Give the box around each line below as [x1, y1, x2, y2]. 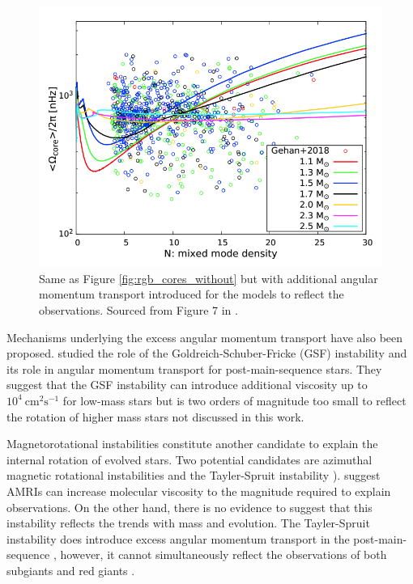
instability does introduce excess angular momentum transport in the [6, 530, 350, 547]
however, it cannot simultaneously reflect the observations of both [60, 546, 387, 563]
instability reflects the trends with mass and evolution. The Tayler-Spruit [6, 514, 370, 531]
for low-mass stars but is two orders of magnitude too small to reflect [62, 391, 407, 408]
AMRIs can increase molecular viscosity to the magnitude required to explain [6, 482, 391, 499]
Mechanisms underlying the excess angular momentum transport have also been [6, 328, 403, 345]
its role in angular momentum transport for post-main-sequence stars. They [6, 360, 382, 377]
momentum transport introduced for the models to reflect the [39, 286, 344, 303]
